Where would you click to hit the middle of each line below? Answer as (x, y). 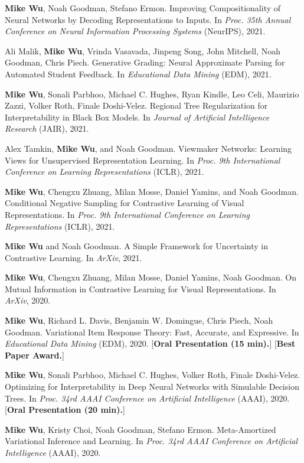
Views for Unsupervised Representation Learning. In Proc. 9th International (143, 160)
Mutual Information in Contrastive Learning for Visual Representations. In (140, 288)
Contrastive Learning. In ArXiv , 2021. (73, 257)
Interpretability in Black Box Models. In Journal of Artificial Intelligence (137, 117)
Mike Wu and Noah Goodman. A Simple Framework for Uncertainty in (137, 246)
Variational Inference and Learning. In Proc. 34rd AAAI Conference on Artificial (151, 441)
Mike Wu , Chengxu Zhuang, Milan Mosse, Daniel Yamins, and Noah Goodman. (152, 191)
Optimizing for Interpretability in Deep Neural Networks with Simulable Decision (152, 387)
